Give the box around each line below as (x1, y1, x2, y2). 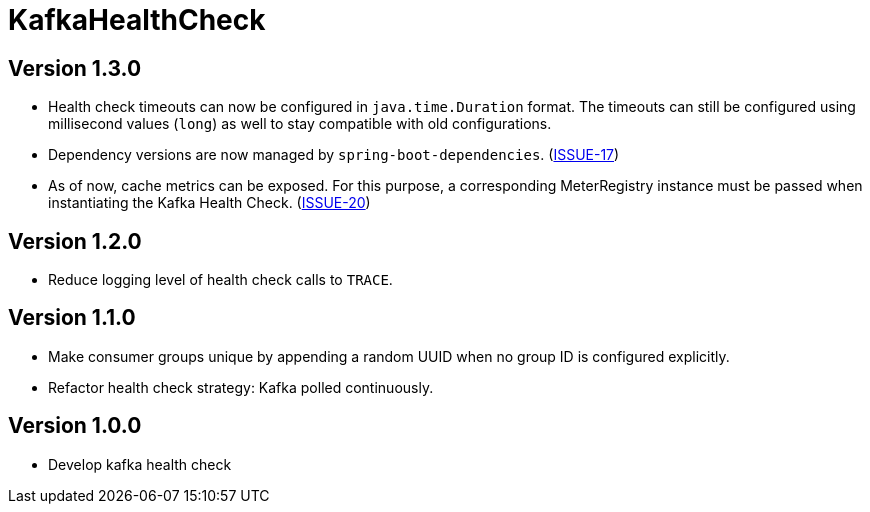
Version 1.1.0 (8, 305, 136, 331)
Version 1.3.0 (8, 55, 142, 81)
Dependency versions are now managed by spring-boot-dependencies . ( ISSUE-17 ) (48, 146, 620, 164)
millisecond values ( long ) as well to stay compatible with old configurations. (48, 115, 552, 133)
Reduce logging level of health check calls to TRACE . (48, 271, 393, 289)
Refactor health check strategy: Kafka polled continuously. (48, 378, 434, 396)
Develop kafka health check (48, 455, 232, 473)
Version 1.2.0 (8, 228, 142, 254)
